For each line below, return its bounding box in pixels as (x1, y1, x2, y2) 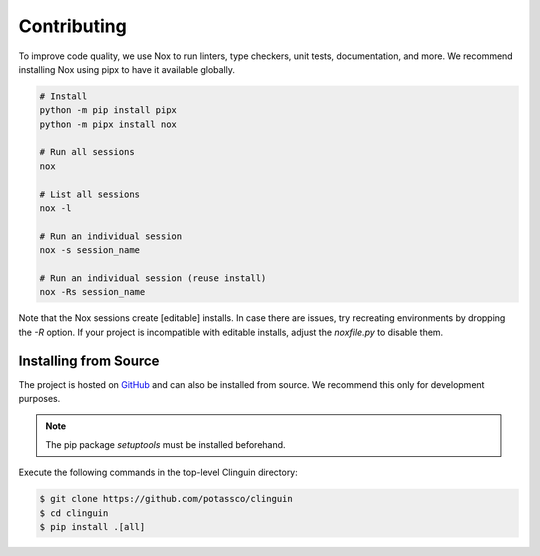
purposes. (18, 393, 61, 405)
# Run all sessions (39, 146, 135, 158)
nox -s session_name (39, 245, 140, 256)
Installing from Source (18, 352, 160, 369)
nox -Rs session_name (39, 286, 146, 298)
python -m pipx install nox (39, 118, 177, 130)
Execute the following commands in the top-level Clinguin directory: (18, 466, 299, 479)
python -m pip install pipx (39, 105, 177, 116)
